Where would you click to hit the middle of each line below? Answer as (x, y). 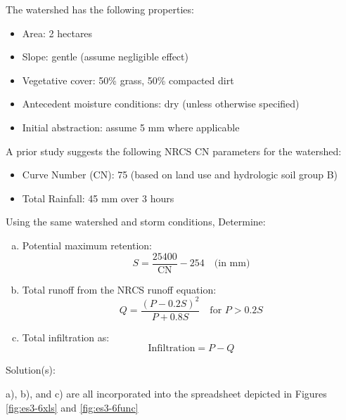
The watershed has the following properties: (100, 9)
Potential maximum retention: (87, 245)
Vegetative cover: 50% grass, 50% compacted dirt (128, 80)
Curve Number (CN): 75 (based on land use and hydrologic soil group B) (180, 175)
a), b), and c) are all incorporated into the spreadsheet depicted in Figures (166, 393)
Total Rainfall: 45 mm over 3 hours (98, 198)
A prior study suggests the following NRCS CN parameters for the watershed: (174, 151)
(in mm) (232, 263)
